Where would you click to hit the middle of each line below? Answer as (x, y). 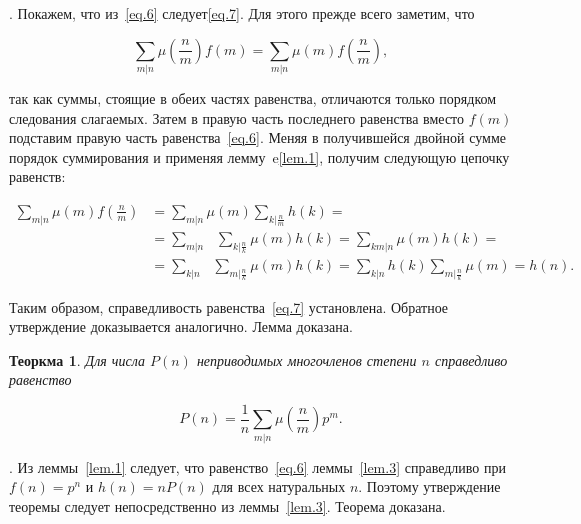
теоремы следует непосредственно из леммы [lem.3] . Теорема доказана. (227, 505)
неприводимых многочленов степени (306, 359)
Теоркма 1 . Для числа (77, 359)
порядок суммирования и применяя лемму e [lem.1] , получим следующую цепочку (259, 156)
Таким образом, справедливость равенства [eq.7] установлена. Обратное (229, 306)
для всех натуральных (279, 486)
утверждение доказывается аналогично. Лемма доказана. (181, 326)
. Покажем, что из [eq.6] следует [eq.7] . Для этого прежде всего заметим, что (242, 13)
